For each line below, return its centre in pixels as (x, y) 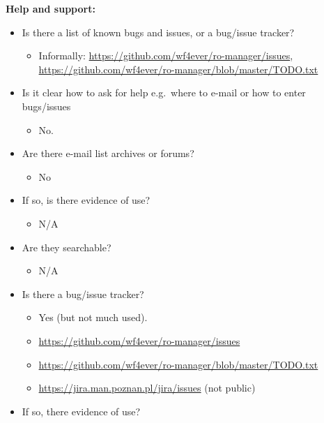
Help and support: (51, 8)
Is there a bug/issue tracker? (83, 294)
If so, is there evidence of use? (86, 200)
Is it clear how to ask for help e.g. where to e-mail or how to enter (164, 92)
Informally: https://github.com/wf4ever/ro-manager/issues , (166, 55)
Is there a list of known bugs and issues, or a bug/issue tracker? (158, 32)
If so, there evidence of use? (81, 411)
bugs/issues (46, 106)
